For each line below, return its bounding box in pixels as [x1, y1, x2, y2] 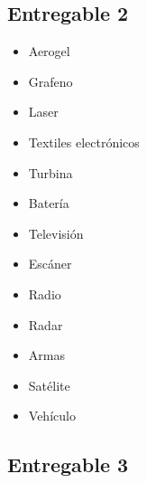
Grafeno [28, 71, 73, 90]
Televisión [28, 223, 84, 242]
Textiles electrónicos [28, 132, 140, 151]
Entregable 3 [7, 450, 129, 478]
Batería [28, 194, 69, 213]
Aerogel [28, 42, 70, 61]
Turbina [28, 163, 73, 182]
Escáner [28, 254, 72, 273]
